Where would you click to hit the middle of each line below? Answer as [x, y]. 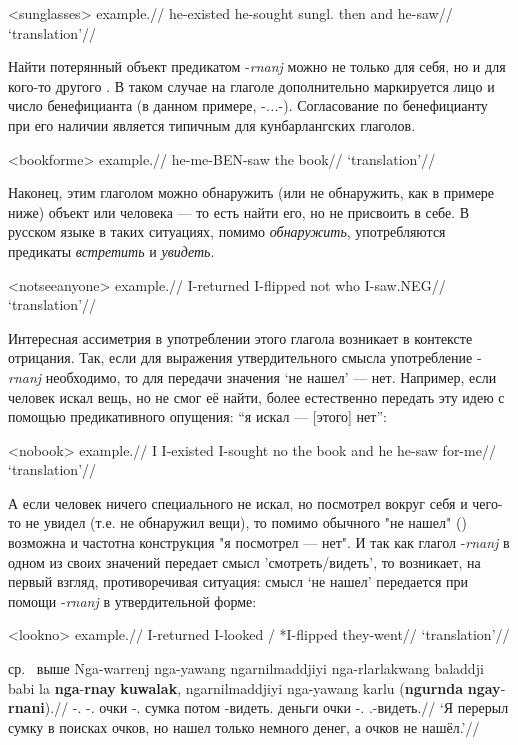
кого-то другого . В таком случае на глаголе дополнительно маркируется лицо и [251, 85]
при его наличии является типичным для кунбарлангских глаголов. [212, 124]
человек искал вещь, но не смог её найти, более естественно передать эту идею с [256, 396]
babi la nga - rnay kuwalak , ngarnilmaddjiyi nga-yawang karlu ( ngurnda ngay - [257, 687]
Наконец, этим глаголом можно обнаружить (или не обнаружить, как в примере [251, 192]
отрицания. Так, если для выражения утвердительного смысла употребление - [245, 357]
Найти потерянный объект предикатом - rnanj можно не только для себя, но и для [257, 66]
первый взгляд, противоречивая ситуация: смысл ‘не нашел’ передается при [238, 581]
